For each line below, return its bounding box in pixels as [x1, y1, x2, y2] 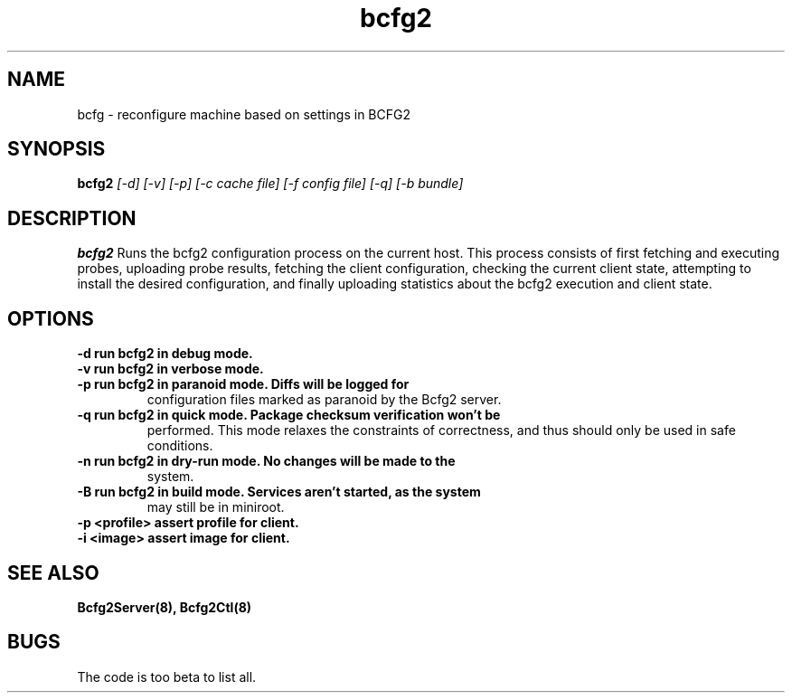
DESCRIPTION [7, 206, 137, 230]
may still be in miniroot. [146, 499, 285, 516]
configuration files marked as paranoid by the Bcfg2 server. [146, 392, 502, 408]
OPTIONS [7, 307, 94, 330]
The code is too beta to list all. [77, 668, 257, 685]
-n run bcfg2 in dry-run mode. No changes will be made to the [77, 453, 456, 469]
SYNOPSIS [7, 137, 106, 161]
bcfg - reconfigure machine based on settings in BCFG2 [77, 106, 410, 122]
